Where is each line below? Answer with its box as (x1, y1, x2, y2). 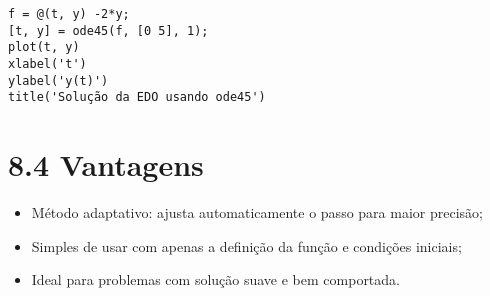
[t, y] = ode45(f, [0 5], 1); (8, 23, 209, 38)
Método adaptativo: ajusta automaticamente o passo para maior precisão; (31, 202, 483, 223)
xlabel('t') (8, 56, 87, 71)
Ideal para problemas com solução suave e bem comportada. (31, 269, 400, 290)
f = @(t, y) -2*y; (8, 7, 130, 21)
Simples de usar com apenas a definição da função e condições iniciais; (31, 235, 462, 256)
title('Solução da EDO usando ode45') (8, 90, 266, 105)
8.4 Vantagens (8, 144, 204, 185)
